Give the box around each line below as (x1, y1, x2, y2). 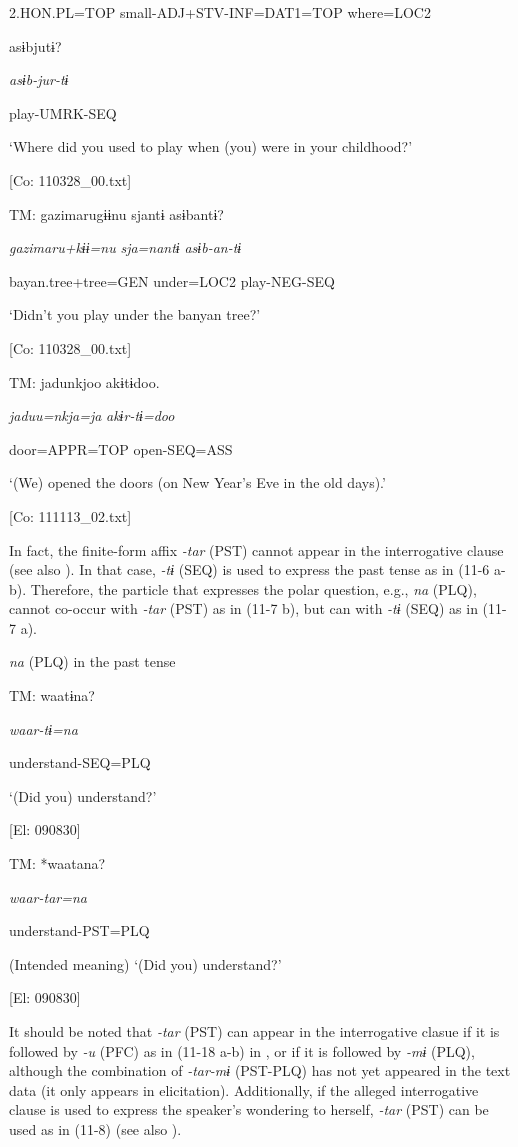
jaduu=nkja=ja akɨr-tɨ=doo (9, 405, 175, 426)
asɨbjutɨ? (9, 35, 62, 56)
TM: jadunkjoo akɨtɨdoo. (9, 371, 160, 392)
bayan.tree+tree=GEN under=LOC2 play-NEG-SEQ (9, 270, 335, 291)
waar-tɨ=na (9, 718, 78, 739)
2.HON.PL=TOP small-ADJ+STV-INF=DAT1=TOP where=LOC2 (9, 2, 431, 22)
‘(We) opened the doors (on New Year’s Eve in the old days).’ (9, 472, 386, 493)
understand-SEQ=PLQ (9, 752, 151, 773)
